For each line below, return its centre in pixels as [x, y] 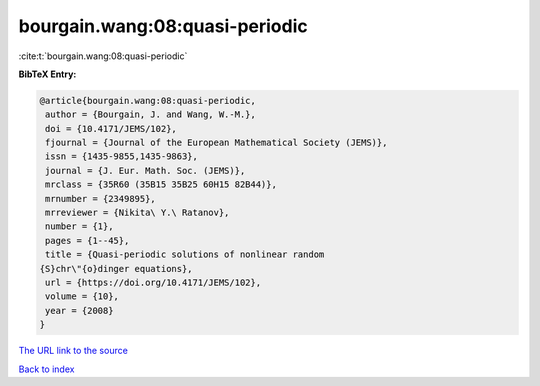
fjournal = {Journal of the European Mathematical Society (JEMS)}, [216, 143]
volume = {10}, [82, 296]
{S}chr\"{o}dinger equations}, [116, 268]
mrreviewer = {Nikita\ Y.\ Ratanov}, [137, 213]
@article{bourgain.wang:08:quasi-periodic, [148, 100]
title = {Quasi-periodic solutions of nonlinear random [185, 254]
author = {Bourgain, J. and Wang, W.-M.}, [151, 114]
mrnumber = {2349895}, [101, 198]
